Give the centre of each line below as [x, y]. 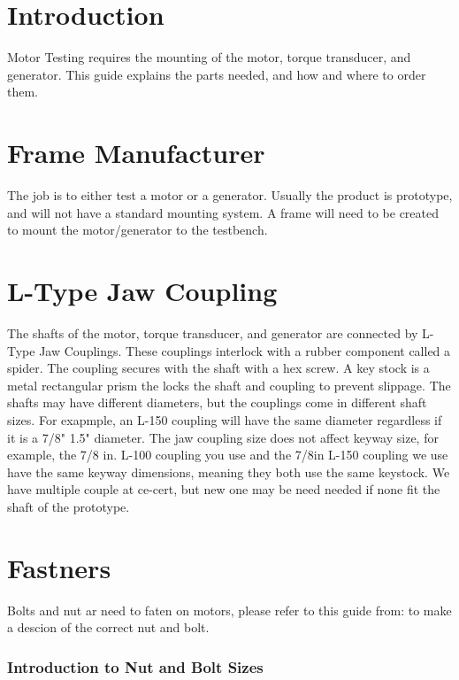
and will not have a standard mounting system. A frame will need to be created [223, 212]
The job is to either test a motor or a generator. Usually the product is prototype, [230, 195]
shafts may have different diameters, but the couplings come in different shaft [217, 402]
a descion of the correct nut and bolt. [108, 627]
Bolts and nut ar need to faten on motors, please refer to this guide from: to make [229, 610]
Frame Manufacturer [136, 153]
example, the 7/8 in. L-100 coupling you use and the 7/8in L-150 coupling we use [228, 455]
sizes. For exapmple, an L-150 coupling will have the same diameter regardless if [225, 419]
